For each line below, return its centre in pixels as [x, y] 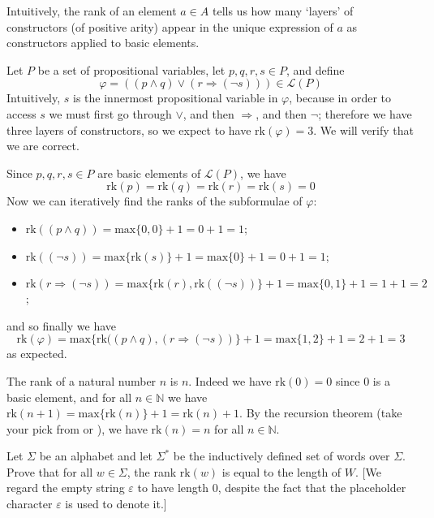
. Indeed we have [230, 380]
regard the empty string [66, 488]
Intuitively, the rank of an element [92, 11]
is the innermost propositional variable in [176, 98]
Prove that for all [50, 471]
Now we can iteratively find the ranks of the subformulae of [155, 201]
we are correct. [43, 146]
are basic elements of [149, 173]
